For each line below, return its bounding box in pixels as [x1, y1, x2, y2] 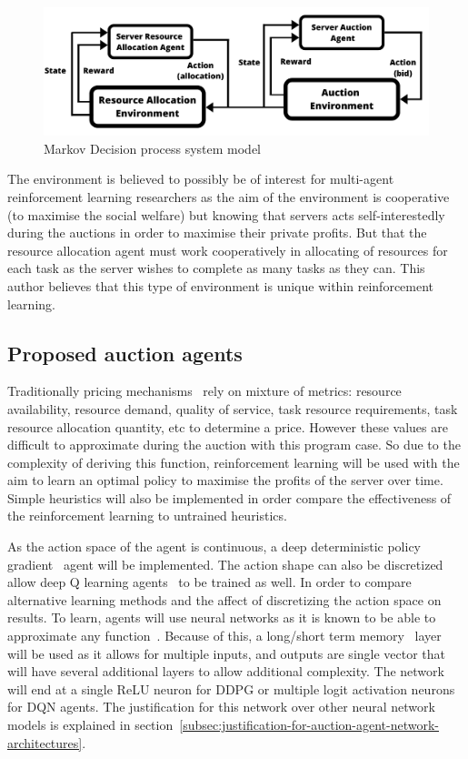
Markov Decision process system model [44, 138, 262, 157]
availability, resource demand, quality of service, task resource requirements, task [7, 399, 458, 418]
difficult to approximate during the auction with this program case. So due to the [7, 435, 461, 454]
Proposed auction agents [7, 339, 243, 367]
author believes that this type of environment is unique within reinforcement [7, 276, 434, 295]
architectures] [7, 733, 83, 752]
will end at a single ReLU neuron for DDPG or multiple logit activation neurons [7, 679, 455, 698]
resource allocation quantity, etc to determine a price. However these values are [7, 417, 448, 436]
